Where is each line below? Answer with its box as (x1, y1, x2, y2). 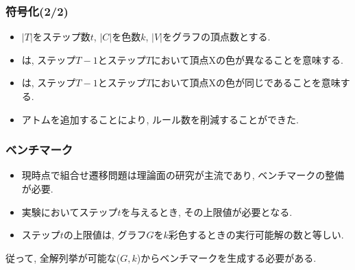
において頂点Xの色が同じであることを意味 (151, 75, 341, 90)
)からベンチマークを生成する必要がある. (136, 250, 317, 265)
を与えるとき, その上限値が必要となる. (121, 204, 293, 219)
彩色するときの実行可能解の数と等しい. (168, 228, 344, 242)
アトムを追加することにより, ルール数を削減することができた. (21, 112, 299, 126)
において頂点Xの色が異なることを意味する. (151, 52, 343, 66)
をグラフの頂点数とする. (162, 29, 271, 44)
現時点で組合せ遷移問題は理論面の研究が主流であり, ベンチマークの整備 (21, 168, 345, 182)
